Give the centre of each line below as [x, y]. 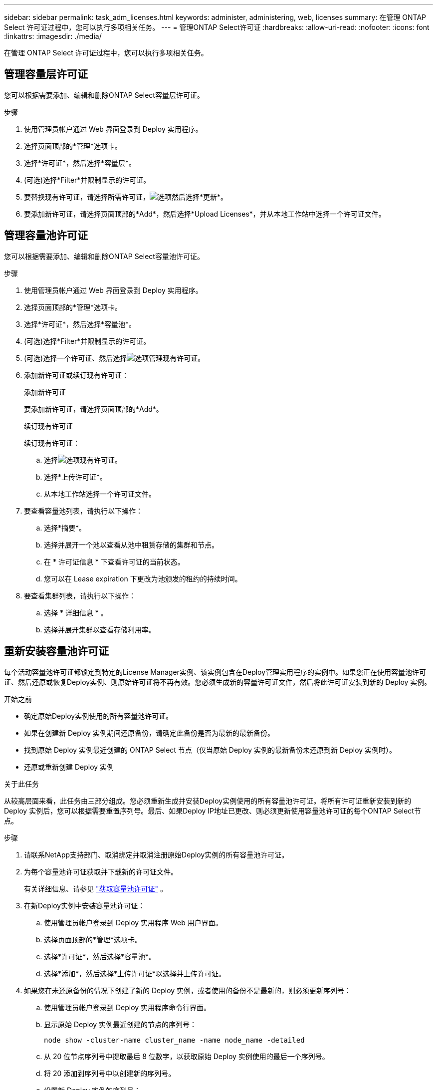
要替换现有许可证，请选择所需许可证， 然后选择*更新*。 [126, 197]
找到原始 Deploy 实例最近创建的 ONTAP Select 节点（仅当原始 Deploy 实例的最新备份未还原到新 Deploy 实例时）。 [210, 750]
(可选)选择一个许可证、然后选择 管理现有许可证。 [114, 358]
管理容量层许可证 [46, 74]
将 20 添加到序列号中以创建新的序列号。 [110, 1073]
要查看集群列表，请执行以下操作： [80, 595]
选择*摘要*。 [65, 528]
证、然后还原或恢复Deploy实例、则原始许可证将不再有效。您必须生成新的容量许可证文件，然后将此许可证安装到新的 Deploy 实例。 [218, 682]
